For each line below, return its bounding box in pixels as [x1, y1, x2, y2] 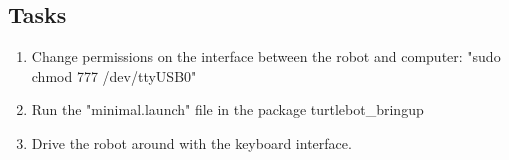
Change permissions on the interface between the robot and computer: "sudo [31, 46, 501, 67]
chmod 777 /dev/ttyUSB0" [31, 65, 197, 86]
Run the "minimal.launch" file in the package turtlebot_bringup [31, 99, 424, 120]
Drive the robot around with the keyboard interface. [31, 132, 352, 153]
